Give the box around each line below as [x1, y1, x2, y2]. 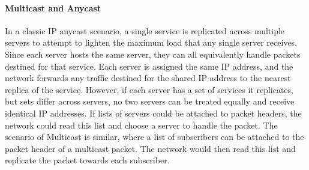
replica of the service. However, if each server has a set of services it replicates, [5, 83, 293, 96]
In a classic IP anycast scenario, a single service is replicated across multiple [5, 24, 285, 37]
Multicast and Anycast [5, 1, 101, 14]
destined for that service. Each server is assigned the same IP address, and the [5, 59, 293, 72]
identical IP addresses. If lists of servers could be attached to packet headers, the [5, 106, 302, 119]
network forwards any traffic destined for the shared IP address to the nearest [5, 71, 291, 84]
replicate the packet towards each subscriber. [5, 154, 170, 166]
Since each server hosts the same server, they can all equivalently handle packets [5, 47, 301, 60]
